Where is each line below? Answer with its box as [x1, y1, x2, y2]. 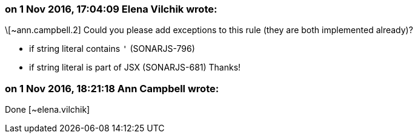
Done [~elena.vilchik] [5, 104, 90, 115]
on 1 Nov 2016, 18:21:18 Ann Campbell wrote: [5, 82, 219, 95]
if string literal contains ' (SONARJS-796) [29, 43, 195, 54]
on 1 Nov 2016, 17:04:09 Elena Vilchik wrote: [5, 3, 217, 15]
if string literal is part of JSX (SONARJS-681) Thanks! [29, 62, 241, 73]
